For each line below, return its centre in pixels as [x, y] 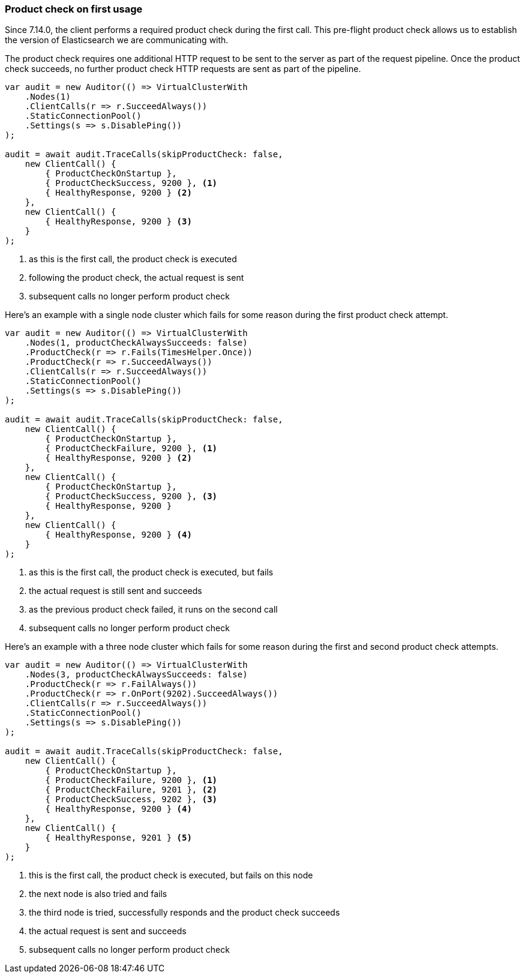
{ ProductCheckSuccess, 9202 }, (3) [131, 799]
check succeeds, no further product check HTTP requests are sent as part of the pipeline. [183, 69]
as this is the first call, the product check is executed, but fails [151, 572]
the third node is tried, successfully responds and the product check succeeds [184, 913]
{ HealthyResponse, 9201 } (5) [118, 838]
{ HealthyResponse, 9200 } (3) [118, 222]
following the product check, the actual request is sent [136, 278]
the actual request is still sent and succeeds [115, 591]
